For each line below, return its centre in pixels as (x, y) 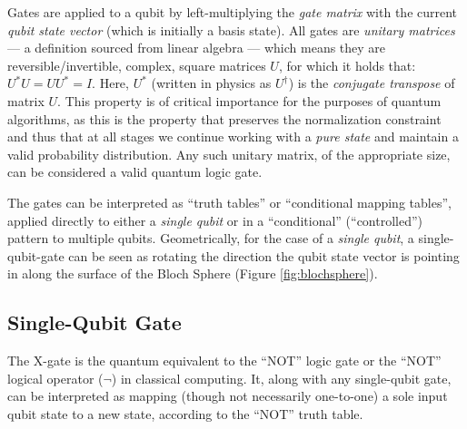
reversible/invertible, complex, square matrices (137, 65)
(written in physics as (211, 83)
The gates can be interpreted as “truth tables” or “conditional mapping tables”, (229, 202)
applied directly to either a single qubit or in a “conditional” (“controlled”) (215, 220)
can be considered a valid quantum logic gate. (135, 172)
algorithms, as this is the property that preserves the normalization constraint (224, 118)
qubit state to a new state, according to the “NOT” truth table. (185, 413)
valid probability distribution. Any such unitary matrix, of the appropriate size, (229, 154)
